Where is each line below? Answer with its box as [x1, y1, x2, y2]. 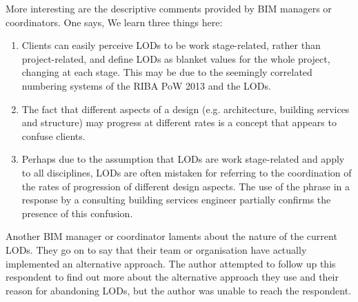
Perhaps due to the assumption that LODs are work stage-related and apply [21, 152, 345, 166]
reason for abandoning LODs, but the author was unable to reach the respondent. [6, 283, 352, 297]
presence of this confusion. [21, 205, 133, 220]
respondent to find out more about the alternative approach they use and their [6, 270, 339, 284]
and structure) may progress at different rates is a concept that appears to [21, 115, 337, 130]
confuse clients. [21, 128, 86, 143]
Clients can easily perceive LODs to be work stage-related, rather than [21, 38, 321, 52]
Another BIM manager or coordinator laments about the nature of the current [6, 229, 337, 243]
